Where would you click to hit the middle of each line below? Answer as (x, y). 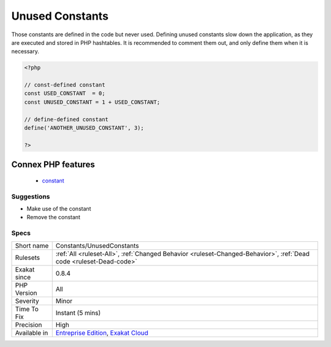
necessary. (25, 52)
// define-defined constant (66, 119)
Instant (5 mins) (78, 313)
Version (26, 293)
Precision (29, 324)
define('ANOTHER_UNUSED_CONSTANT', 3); (84, 128)
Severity (27, 301)
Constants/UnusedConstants (97, 246)
